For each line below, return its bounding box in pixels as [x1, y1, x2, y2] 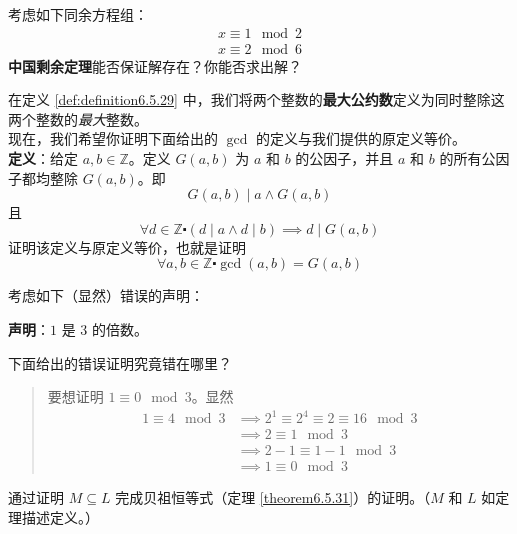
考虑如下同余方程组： [8, 4, 148, 24]
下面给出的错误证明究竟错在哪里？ [8, 352, 232, 373]
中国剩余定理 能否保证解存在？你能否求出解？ [8, 55, 302, 76]
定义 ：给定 [8, 148, 78, 169]
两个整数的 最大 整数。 [8, 108, 148, 129]
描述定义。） [21, 507, 99, 527]
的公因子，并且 [295, 148, 394, 169]
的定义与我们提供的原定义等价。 [256, 128, 467, 149]
